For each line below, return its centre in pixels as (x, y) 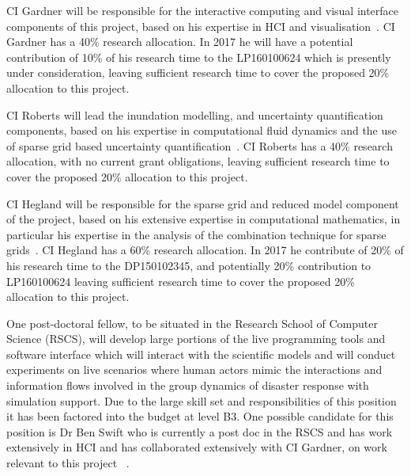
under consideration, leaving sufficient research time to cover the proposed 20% (198, 72)
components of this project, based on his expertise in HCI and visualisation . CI (201, 26)
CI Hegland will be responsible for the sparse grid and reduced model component (203, 203)
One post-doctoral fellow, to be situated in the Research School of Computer (192, 323)
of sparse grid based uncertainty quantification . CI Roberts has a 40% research (200, 145)
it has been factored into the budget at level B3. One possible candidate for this (200, 416)
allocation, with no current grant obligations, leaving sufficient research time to (198, 161)
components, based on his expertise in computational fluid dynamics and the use (202, 130)
